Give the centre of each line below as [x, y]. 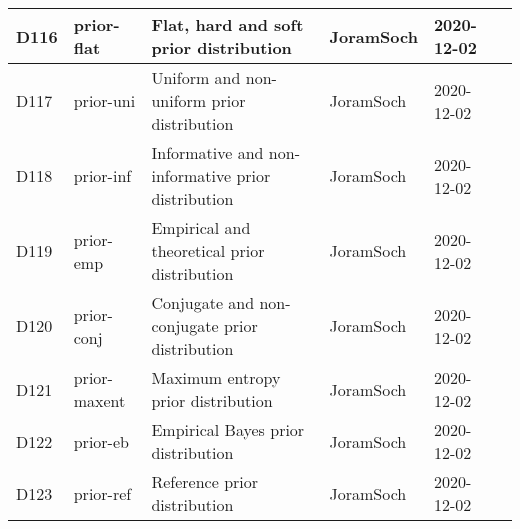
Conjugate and [203, 302]
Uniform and [196, 77]
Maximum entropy [216, 377]
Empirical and [201, 227]
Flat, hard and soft [227, 24]
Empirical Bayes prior [228, 429]
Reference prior [205, 481]
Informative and [207, 152]
